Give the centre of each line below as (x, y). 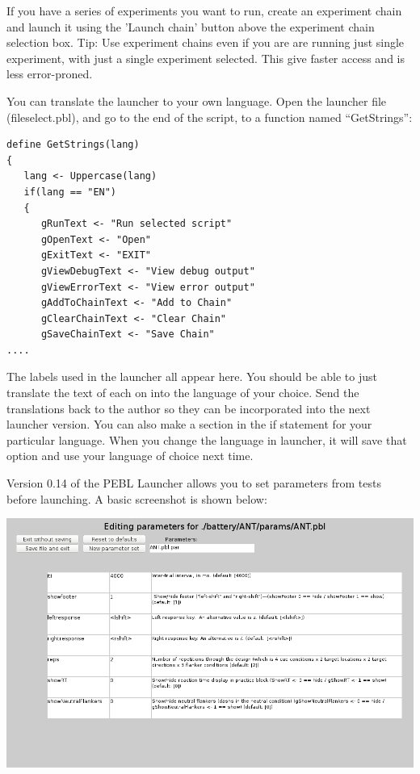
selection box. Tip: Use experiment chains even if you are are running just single (206, 42)
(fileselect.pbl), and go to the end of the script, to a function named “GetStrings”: (210, 117)
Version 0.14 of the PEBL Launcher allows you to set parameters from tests (194, 483)
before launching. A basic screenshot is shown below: (137, 498)
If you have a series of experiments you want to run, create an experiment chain (204, 10)
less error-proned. (50, 74)
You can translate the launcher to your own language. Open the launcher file (197, 100)
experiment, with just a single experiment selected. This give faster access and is (206, 58)
